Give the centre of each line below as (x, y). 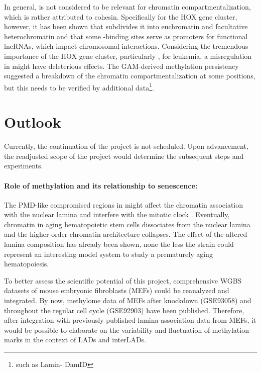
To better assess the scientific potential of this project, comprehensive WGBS (123, 280)
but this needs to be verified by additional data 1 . (79, 86)
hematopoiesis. (27, 264)
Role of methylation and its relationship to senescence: (101, 185)
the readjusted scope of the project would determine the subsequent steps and (124, 156)
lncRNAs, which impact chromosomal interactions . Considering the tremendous (126, 46)
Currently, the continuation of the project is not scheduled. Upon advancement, (126, 146)
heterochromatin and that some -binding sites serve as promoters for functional (126, 36)
